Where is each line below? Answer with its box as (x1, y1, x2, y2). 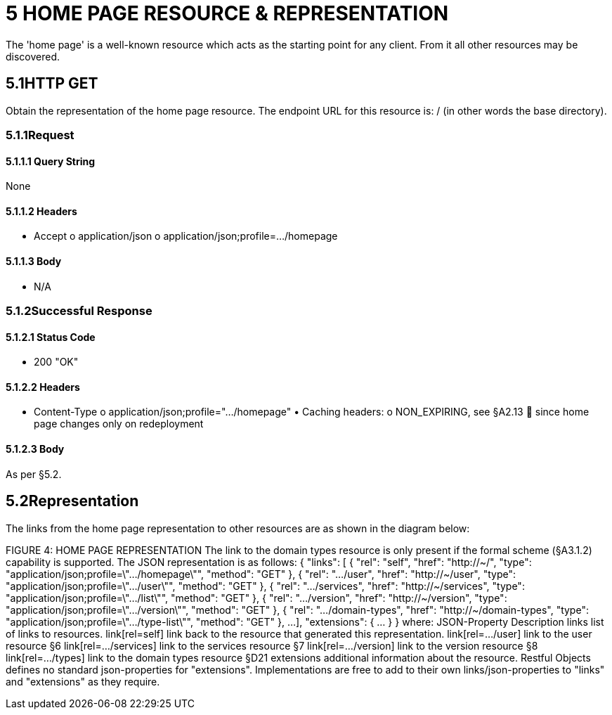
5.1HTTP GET (6, 75, 98, 93)
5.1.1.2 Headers (6, 205, 77, 217)
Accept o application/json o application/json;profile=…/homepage (34, 230, 338, 243)
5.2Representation (6, 492, 139, 510)
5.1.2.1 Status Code (6, 330, 96, 343)
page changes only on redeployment (34, 418, 204, 430)
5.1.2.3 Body (6, 443, 65, 456)
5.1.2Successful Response (6, 304, 152, 318)
